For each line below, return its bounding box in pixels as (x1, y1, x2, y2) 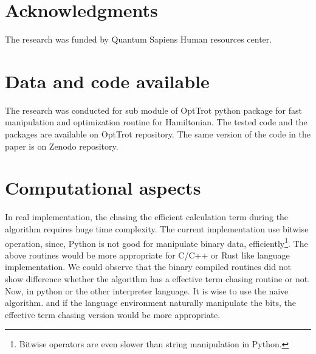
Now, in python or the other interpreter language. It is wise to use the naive (5, 284, 289, 297)
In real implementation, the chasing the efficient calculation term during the (5, 210, 289, 223)
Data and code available (5, 68, 210, 93)
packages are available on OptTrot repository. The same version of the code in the (5, 128, 311, 141)
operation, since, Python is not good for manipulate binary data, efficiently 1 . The (5, 235, 308, 249)
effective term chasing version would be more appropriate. (5, 308, 221, 321)
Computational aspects (5, 175, 201, 200)
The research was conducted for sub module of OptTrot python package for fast (5, 103, 302, 116)
